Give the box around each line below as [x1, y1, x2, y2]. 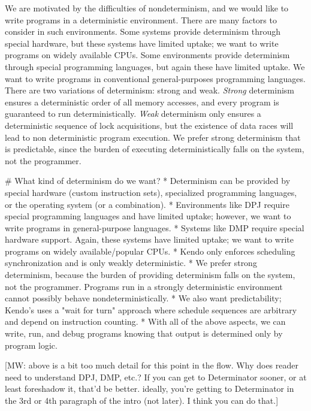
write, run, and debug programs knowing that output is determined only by [5, 327, 283, 340]
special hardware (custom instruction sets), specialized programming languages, [5, 186, 297, 198]
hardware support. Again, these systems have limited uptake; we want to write [5, 233, 294, 246]
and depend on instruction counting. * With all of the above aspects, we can [5, 315, 286, 328]
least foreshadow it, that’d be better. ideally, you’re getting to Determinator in [5, 382, 294, 395]
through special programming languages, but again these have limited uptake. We [5, 60, 305, 72]
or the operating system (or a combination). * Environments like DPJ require [5, 198, 289, 210]
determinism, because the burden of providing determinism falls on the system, [5, 268, 295, 281]
